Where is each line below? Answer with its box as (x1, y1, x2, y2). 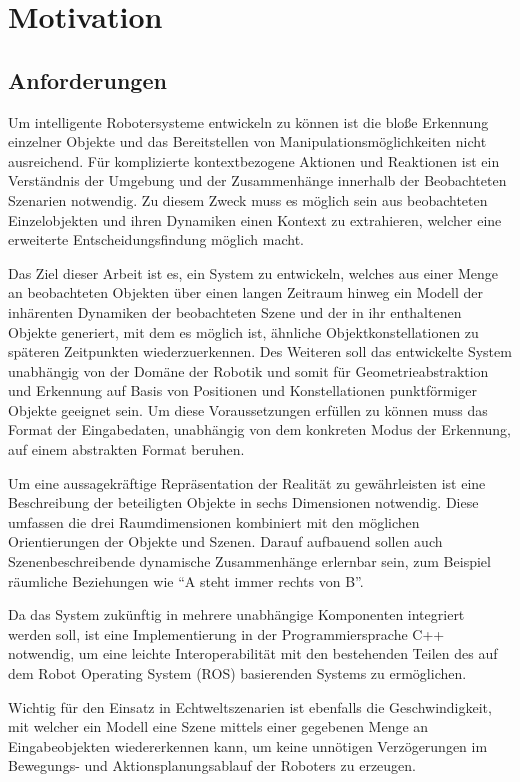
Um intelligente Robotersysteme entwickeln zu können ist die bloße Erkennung (8, 111, 489, 132)
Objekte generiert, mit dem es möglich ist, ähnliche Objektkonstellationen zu (8, 321, 479, 342)
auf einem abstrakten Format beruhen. (8, 439, 245, 460)
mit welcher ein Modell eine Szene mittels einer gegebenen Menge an (8, 716, 429, 737)
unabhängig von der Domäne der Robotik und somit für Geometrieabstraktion (8, 360, 489, 381)
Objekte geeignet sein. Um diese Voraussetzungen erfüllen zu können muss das (8, 399, 488, 420)
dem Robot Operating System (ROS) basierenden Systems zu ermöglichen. (8, 663, 467, 684)
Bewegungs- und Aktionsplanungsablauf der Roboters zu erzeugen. (8, 755, 417, 776)
